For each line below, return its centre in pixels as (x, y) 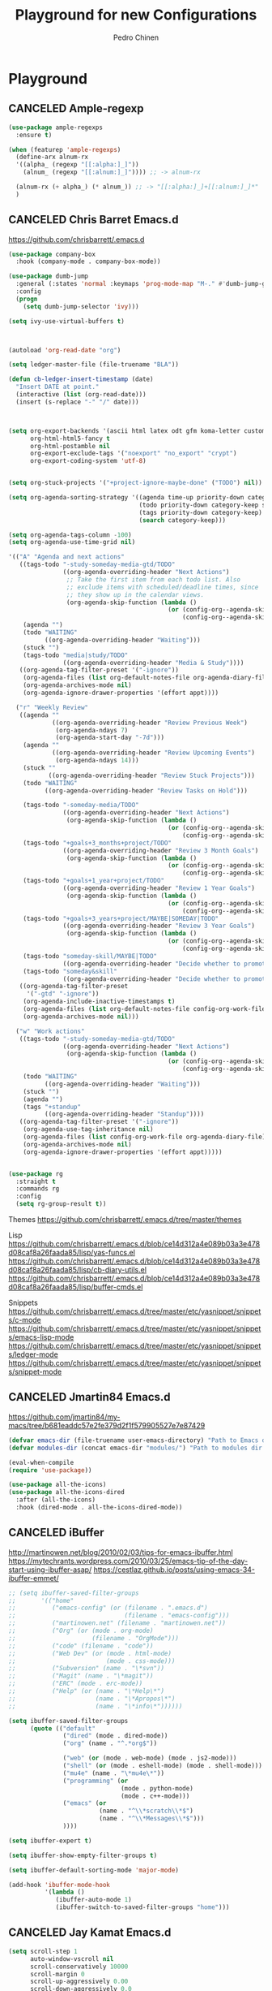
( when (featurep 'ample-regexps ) (65, 149)
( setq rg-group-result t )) (61, 1204)
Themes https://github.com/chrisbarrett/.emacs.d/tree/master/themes (125, 1220)
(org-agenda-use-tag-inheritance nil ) (88, 1129)
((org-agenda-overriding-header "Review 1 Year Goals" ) (159, 888)
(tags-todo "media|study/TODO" (76, 655)
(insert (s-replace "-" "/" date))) (77, 402)
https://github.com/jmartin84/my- (64, 1417)
